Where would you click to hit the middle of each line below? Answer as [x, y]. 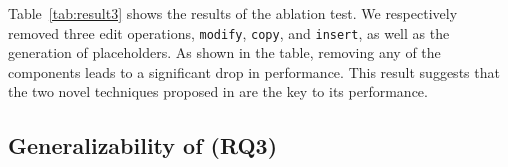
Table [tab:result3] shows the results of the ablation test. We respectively [233, 13]
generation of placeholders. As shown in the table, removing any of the [224, 52]
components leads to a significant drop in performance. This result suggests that [254, 71]
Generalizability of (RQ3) [143, 145]
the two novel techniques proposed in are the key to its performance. [218, 91]
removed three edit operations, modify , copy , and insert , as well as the [229, 32]
